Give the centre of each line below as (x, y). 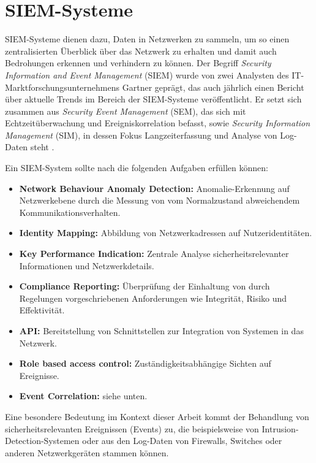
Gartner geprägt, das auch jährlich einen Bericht (213, 87)
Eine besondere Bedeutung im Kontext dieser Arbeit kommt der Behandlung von (157, 416)
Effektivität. (42, 310)
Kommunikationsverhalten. (70, 212)
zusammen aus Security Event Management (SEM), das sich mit (126, 111)
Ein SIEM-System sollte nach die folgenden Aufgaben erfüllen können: (137, 168)
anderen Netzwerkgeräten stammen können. (87, 452)
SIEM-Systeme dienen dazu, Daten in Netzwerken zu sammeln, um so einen (147, 39)
